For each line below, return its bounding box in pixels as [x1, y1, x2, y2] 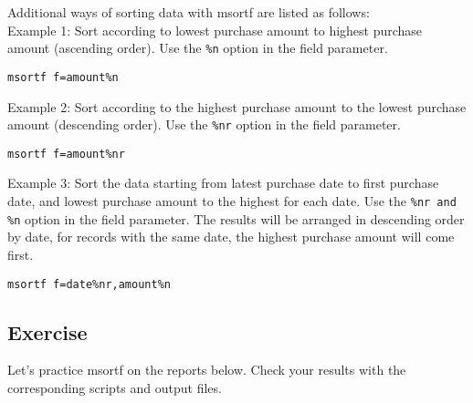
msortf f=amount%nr [7, 147, 125, 160]
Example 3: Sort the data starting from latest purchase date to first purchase [7, 173, 439, 192]
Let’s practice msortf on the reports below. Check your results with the [7, 360, 406, 379]
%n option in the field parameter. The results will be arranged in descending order [7, 209, 465, 228]
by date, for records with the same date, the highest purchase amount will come [7, 227, 455, 246]
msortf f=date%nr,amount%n [7, 277, 171, 291]
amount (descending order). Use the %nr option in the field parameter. [7, 115, 401, 134]
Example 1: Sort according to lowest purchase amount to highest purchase [7, 20, 423, 39]
